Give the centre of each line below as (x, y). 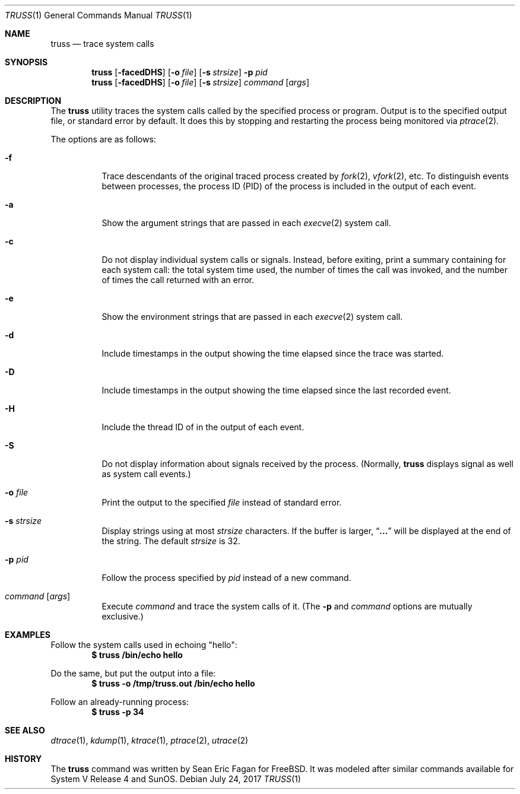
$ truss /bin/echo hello (137, 655)
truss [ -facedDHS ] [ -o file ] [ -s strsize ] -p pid (180, 72)
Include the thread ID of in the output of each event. (203, 427)
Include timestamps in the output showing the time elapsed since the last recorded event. (276, 390)
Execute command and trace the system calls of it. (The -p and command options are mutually (287, 606)
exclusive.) (123, 616)
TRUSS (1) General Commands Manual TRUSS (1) (99, 15)
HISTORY (23, 759)
